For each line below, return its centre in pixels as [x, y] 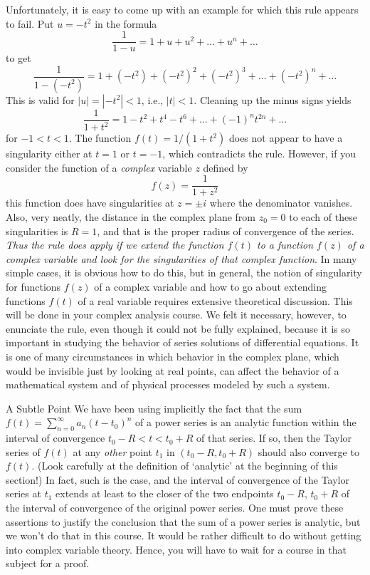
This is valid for [40, 99]
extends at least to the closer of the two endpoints [165, 493]
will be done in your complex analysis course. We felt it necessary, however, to [176, 315]
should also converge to [308, 451]
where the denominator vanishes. [281, 203]
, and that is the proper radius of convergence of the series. [226, 230]
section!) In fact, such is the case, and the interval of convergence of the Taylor [178, 479]
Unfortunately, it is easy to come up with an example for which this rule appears [182, 9]
